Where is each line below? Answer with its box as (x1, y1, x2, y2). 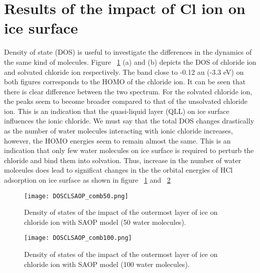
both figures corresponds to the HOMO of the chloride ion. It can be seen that (4, 76, 246, 87)
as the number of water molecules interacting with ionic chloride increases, (4, 125, 233, 136)
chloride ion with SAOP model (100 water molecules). (24, 258, 190, 269)
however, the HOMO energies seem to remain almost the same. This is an (4, 135, 231, 146)
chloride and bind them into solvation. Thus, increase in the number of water (4, 155, 241, 165)
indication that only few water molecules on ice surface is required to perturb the (4, 145, 254, 156)
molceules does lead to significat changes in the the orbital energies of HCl (4, 165, 233, 175)
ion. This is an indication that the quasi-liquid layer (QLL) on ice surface (4, 105, 229, 116)
